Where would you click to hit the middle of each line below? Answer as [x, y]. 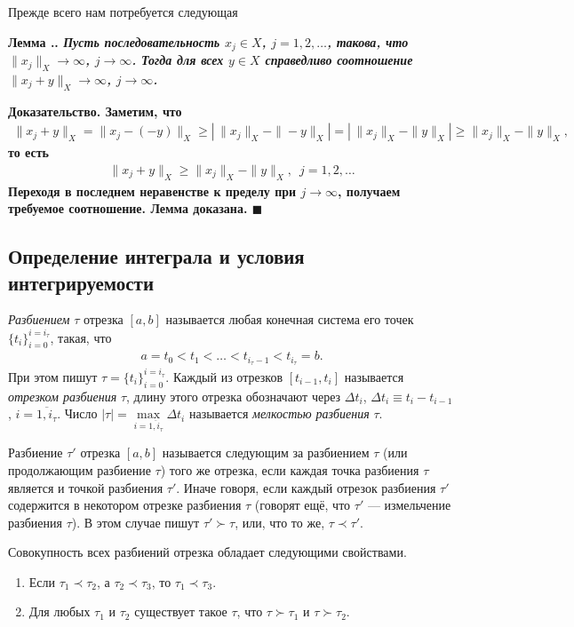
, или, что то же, [280, 522]
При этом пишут [53, 376]
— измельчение [409, 505]
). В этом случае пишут [136, 522]
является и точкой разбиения [86, 487]
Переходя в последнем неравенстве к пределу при [152, 190]
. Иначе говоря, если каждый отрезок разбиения [306, 487]
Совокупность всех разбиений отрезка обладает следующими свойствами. [207, 552]
